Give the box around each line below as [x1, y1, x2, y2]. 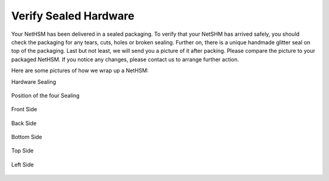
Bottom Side [11, 134, 43, 141]
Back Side [11, 119, 37, 127]
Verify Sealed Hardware [11, 9, 135, 22]
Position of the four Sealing [11, 92, 80, 99]
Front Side [11, 106, 38, 113]
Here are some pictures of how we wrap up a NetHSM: [11, 67, 149, 74]
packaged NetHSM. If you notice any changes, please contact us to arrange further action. [11, 55, 239, 63]
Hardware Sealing [11, 78, 57, 85]
